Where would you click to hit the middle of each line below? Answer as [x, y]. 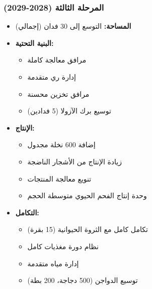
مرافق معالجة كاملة [57, 60]
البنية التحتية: [34, 43]
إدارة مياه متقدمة [53, 263]
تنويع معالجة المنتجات [59, 178]
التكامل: [27, 212]
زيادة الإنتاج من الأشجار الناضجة [74, 161]
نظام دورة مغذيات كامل [63, 246]
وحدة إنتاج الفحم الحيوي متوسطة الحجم [87, 195]
